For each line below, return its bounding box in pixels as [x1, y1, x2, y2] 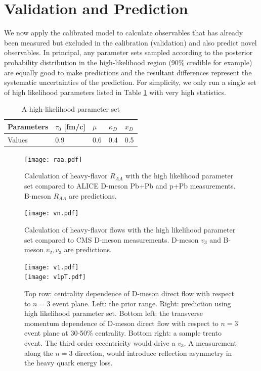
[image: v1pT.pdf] [24, 273, 86, 281]
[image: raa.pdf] [24, 156, 82, 163]
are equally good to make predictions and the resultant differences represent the [4, 67, 252, 77]
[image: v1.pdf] [24, 263, 79, 271]
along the [24, 347, 53, 358]
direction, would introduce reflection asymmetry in [75, 347, 232, 358]
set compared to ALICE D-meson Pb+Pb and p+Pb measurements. [24, 180, 236, 191]
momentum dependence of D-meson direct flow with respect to [24, 317, 219, 328]
